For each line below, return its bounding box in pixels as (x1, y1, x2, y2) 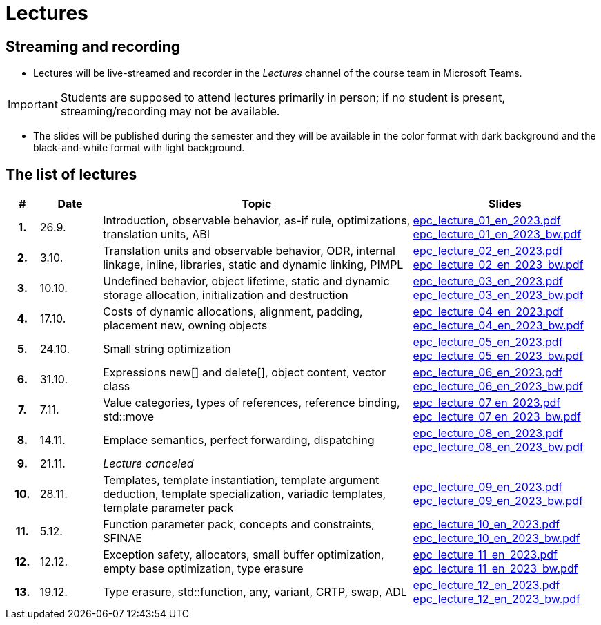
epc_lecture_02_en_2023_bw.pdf (413, 258, 584, 272)
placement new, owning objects (103, 318, 268, 333)
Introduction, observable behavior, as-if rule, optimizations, (103, 213, 411, 228)
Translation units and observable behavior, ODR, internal (103, 244, 395, 258)
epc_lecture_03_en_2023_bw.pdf (413, 288, 584, 302)
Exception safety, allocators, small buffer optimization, (103, 548, 384, 562)
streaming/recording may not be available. (60, 104, 280, 119)
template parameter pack (103, 501, 234, 515)
